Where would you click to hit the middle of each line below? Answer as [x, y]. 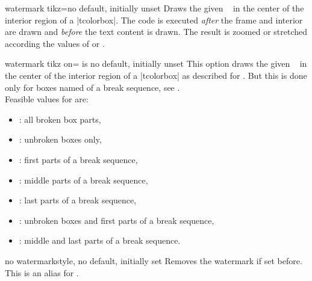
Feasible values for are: [47, 99]
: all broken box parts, [60, 119]
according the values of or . [55, 43]
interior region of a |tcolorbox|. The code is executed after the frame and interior [154, 20]
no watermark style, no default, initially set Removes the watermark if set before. [154, 260]
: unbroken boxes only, [60, 139]
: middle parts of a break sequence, [83, 180]
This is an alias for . [42, 272]
